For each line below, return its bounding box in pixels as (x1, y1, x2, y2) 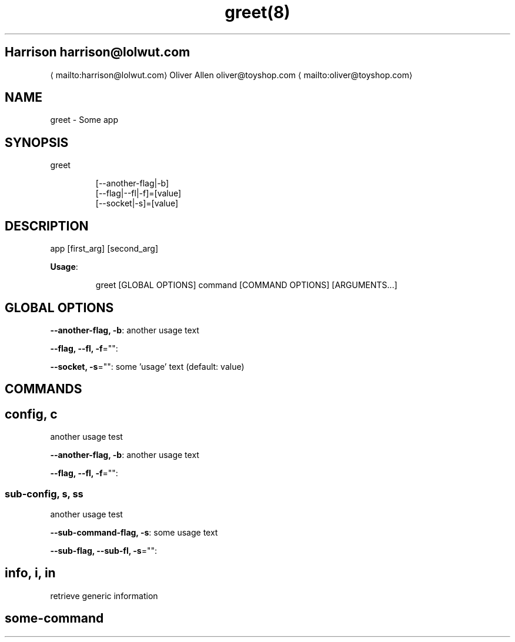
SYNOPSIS (5, 135, 69, 150)
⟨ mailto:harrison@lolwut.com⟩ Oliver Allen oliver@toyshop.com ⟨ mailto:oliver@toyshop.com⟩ (50, 69, 413, 80)
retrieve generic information (50, 590, 158, 601)
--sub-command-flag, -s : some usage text (50, 527, 218, 537)
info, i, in (5, 566, 56, 581)
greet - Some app (50, 115, 118, 125)
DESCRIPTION (5, 218, 89, 233)
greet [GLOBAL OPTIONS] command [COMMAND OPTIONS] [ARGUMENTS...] (95, 280, 397, 290)
